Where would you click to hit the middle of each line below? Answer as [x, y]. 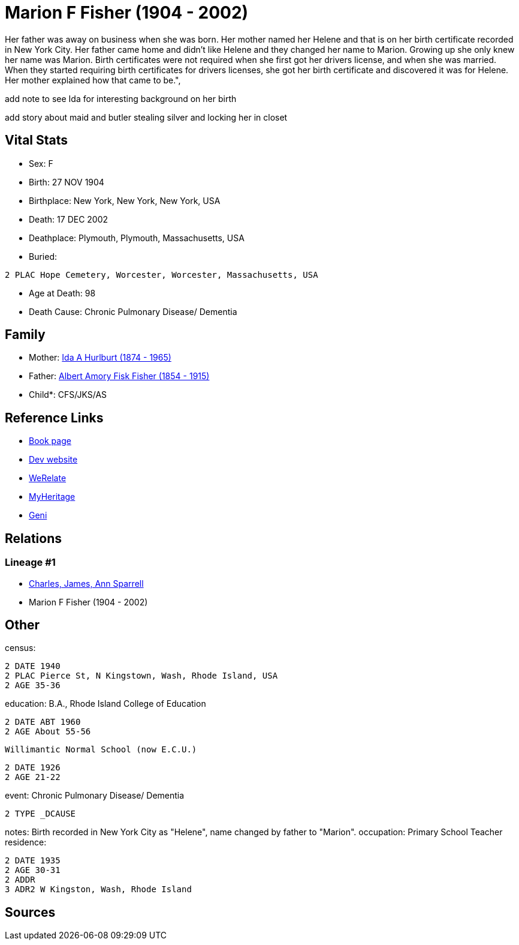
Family [25, 335]
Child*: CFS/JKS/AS [68, 395]
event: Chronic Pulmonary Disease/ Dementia [95, 796]
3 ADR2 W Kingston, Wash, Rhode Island [98, 889]
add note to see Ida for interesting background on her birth [121, 98]
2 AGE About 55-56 [48, 732]
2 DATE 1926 [33, 768]
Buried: [43, 256]
